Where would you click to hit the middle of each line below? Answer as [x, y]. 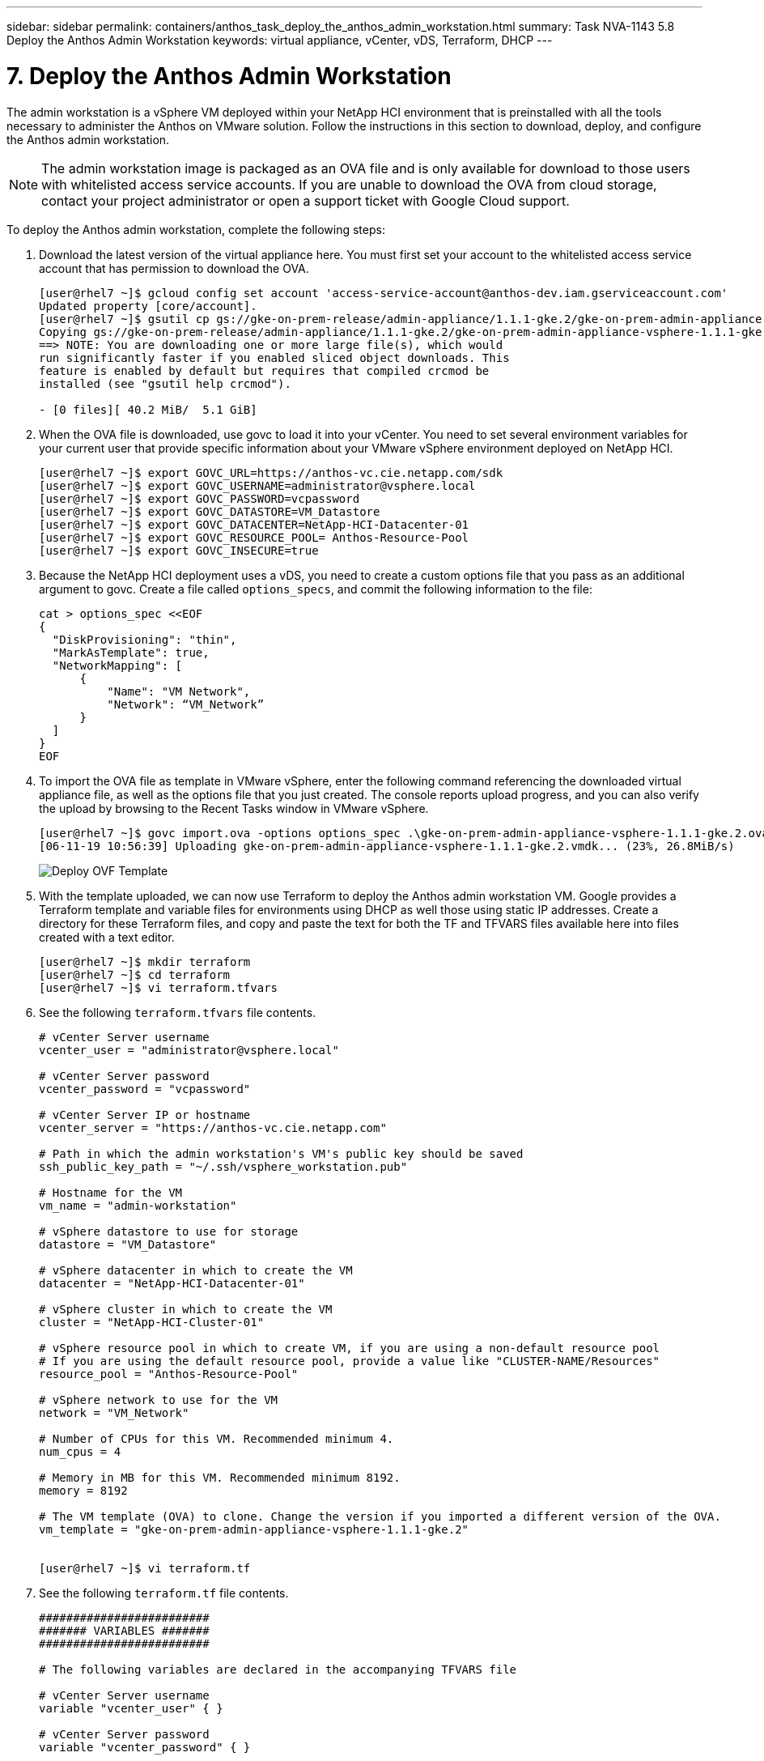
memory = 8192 [83, 1490]
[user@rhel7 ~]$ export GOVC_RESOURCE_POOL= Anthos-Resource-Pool [254, 537]
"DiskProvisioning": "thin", [144, 639]
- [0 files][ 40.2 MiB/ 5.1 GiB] [148, 409]
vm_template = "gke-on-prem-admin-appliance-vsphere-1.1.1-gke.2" [254, 1529]
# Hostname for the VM [111, 1192]
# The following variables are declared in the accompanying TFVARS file [278, 1669]
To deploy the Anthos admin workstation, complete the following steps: [196, 229]
